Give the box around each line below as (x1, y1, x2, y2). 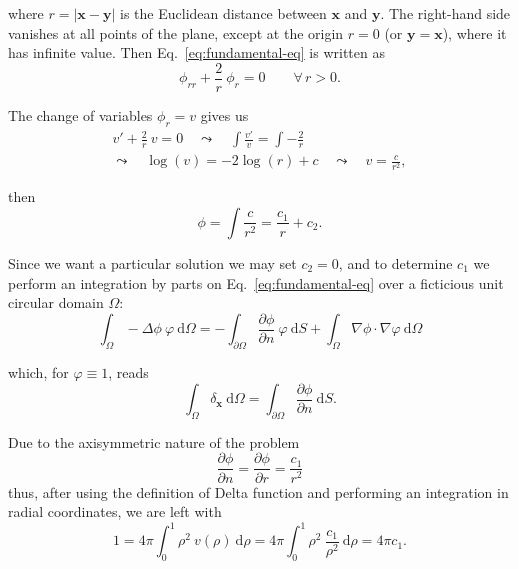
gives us (200, 104, 249, 125)
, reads (108, 362, 149, 382)
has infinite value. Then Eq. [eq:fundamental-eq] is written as (8, 42, 385, 63)
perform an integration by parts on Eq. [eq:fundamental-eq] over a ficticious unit (8, 272, 504, 293)
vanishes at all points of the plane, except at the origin (8, 22, 344, 43)
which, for (8, 362, 69, 382)
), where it (442, 22, 507, 43)
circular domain (8, 292, 104, 313)
